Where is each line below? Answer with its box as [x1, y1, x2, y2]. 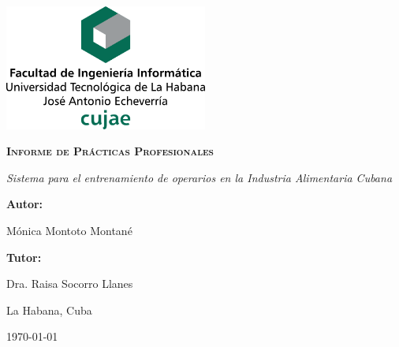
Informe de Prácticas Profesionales [6, 143, 214, 159]
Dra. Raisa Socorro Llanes [6, 275, 133, 292]
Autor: [6, 196, 43, 212]
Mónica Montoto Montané [6, 222, 132, 239]
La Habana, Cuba [6, 301, 92, 318]
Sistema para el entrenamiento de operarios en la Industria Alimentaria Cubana [6, 169, 393, 185]
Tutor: [6, 248, 42, 265]
